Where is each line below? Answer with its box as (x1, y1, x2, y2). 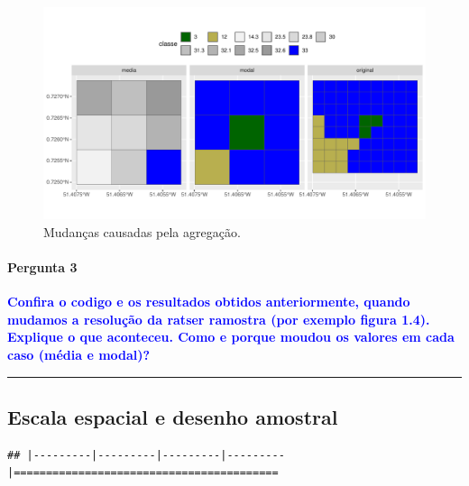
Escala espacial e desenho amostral (7, 402, 338, 430)
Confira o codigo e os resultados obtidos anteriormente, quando (7, 292, 410, 311)
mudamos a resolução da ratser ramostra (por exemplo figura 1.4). (7, 309, 430, 328)
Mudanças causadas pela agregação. (43, 222, 241, 241)
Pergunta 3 (7, 257, 78, 276)
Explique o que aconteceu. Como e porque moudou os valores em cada (7, 327, 455, 346)
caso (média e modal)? (7, 344, 151, 363)
